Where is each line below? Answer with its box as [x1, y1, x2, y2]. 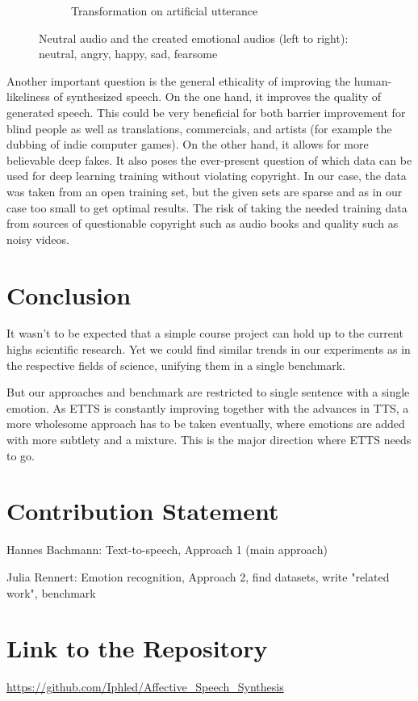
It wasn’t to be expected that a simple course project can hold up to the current [6, 325, 403, 342]
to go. [6, 447, 35, 464]
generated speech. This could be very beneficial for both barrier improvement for [6, 103, 406, 120]
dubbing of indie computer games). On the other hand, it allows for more [6, 136, 369, 153]
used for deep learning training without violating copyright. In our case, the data [6, 167, 407, 184]
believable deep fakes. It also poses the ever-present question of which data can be [6, 151, 412, 168]
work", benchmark [6, 584, 96, 601]
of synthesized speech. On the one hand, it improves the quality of [53, 88, 382, 105]
